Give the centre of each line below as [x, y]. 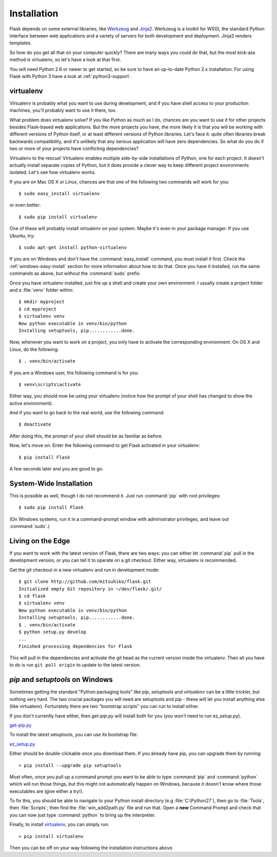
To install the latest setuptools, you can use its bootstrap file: [74, 735]
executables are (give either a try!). [46, 791]
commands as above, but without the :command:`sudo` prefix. [75, 273]
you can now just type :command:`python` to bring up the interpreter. [83, 815]
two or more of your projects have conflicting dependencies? [74, 148]
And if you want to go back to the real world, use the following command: [87, 413]
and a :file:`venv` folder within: [42, 290]
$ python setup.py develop [53, 632]
